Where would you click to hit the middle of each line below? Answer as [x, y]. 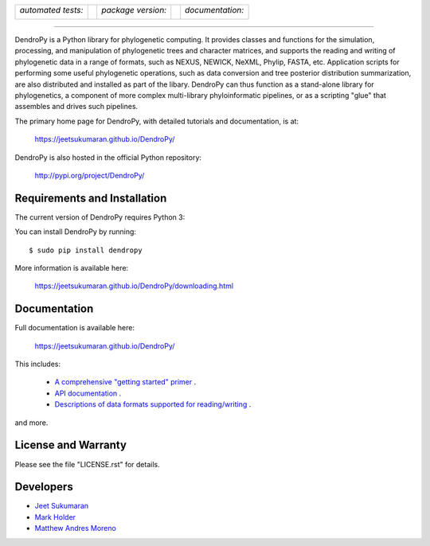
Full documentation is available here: [75, 328]
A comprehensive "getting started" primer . [125, 382]
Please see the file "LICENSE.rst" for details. [87, 464]
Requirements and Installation [91, 198]
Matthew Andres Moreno [76, 528]
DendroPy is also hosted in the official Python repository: [108, 157]
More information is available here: [72, 267]
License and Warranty [71, 445]
